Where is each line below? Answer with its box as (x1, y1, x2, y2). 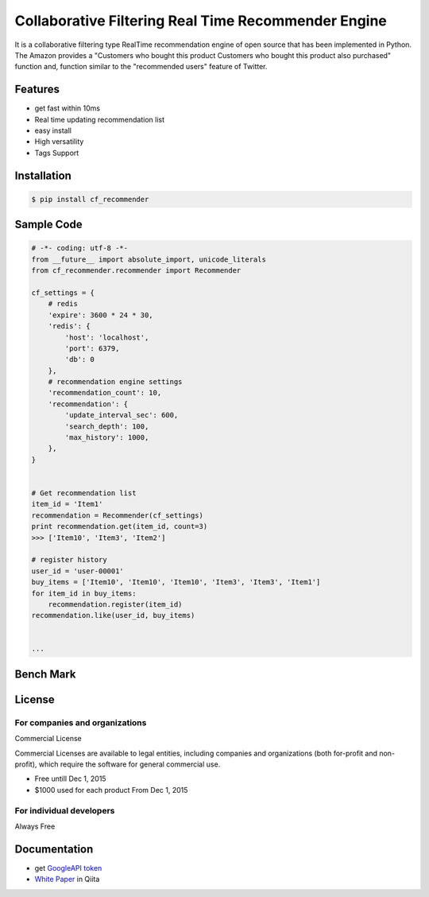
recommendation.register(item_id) (48, 600, 183, 608)
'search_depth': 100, (64, 421, 149, 431)
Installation (14, 169, 71, 182)
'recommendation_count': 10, (48, 388, 162, 398)
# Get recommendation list (31, 488, 137, 497)
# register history (31, 555, 107, 565)
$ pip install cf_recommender (31, 195, 149, 204)
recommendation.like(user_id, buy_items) (31, 611, 195, 620)
